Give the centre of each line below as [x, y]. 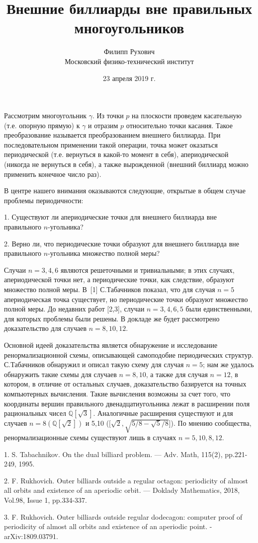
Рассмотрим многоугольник [45, 116]
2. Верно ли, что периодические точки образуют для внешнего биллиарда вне [122, 243]
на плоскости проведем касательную [187, 116]
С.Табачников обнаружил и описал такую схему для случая [94, 364]
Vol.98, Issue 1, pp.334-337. [45, 500]
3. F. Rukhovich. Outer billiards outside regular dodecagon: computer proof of [123, 516]
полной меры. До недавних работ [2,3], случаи [74, 309]
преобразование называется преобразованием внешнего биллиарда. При [112, 135]
